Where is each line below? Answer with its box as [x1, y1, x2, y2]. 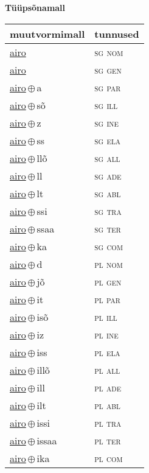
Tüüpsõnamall [5, 1, 66, 13]
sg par [94, 80, 121, 94]
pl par [94, 292, 120, 306]
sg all [94, 150, 120, 165]
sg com [94, 239, 123, 253]
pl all [94, 362, 120, 377]
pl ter [94, 433, 121, 447]
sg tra [94, 203, 122, 218]
